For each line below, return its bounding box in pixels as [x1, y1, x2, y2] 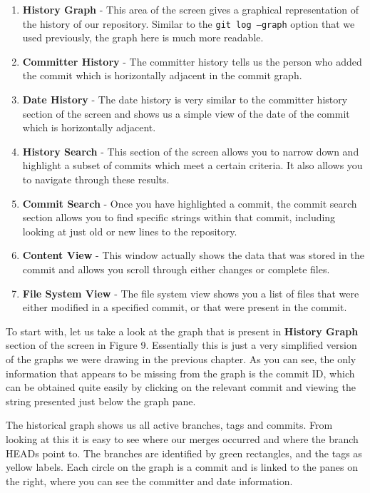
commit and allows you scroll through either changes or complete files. [22, 261, 330, 276]
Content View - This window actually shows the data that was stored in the [22, 248, 364, 263]
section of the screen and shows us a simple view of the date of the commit [22, 106, 350, 121]
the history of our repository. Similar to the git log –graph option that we [22, 16, 355, 31]
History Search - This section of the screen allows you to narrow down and [22, 143, 359, 158]
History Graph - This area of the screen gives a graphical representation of [22, 2, 359, 16]
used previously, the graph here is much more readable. [22, 30, 264, 45]
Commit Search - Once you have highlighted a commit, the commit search [22, 195, 357, 210]
